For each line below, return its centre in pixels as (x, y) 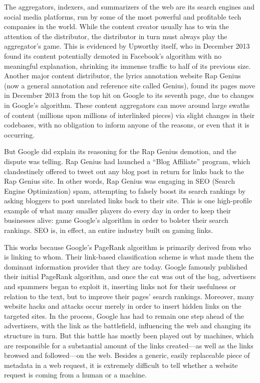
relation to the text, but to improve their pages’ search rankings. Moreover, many (129, 296)
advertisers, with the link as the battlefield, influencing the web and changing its (128, 326)
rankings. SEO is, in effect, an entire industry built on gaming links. (109, 230)
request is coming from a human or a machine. (75, 375)
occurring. (20, 134)
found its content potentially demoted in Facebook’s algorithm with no (113, 55)
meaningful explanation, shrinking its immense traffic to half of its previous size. (127, 66)
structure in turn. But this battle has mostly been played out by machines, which (129, 335)
